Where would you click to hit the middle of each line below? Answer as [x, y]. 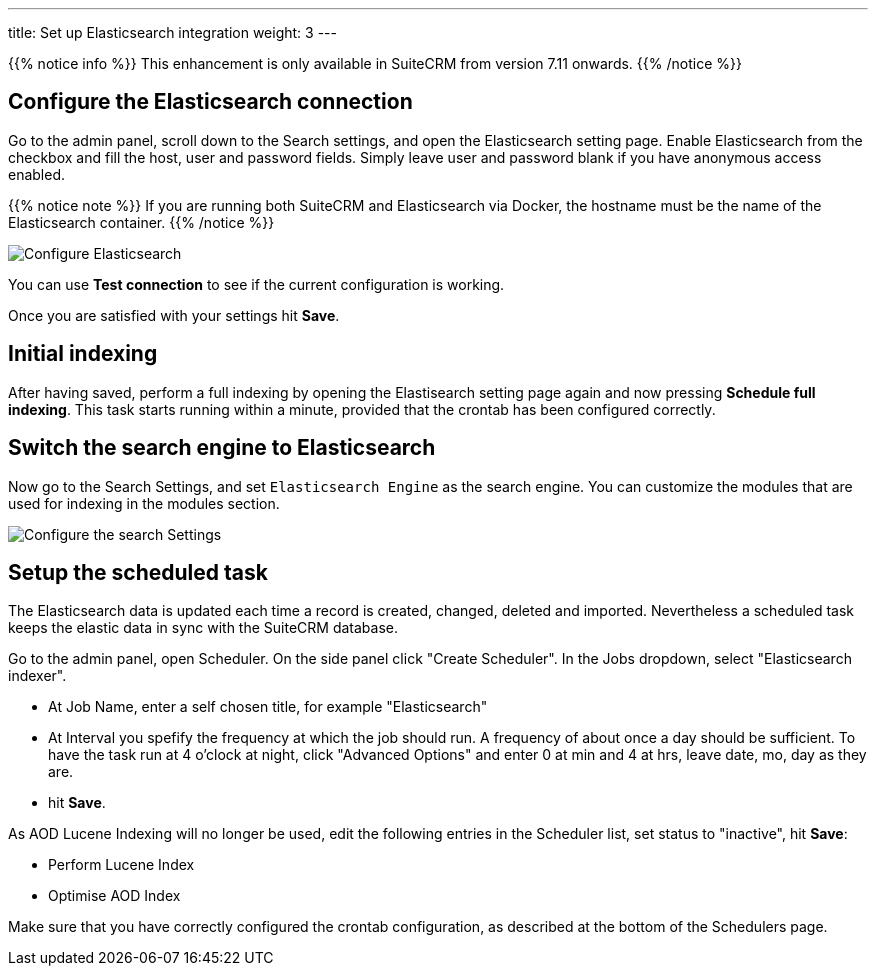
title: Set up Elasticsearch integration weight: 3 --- [172, 32]
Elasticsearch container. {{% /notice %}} [141, 222]
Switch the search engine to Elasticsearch [222, 448]
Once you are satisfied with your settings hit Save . [174, 315]
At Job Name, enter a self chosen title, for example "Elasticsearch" [268, 707]
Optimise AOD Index [114, 896]
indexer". [37, 676]
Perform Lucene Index [121, 865]
